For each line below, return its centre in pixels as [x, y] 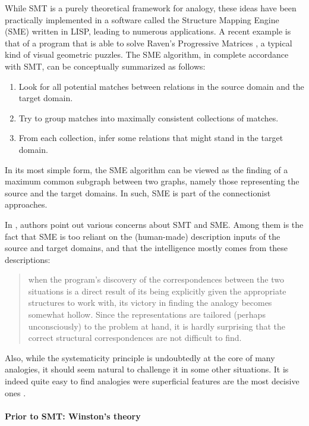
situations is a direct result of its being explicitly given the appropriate [157, 291]
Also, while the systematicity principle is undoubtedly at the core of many [140, 357]
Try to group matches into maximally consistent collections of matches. [149, 118]
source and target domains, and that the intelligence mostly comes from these [146, 248]
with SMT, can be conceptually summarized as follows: [105, 66]
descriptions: [28, 259]
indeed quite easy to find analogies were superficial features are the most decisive [152, 381]
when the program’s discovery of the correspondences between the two [156, 279]
